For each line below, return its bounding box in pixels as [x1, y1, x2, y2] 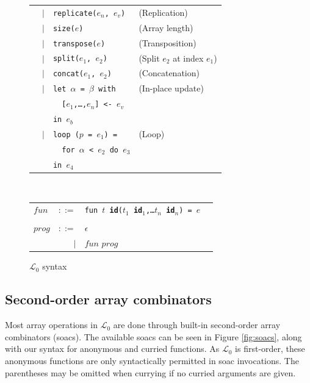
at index [173, 51, 204, 64]
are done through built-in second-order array [113, 318, 281, 331]
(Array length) [139, 21, 193, 34]
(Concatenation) [139, 66, 200, 79]
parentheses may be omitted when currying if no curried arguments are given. [5, 366, 296, 379]
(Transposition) [139, 36, 196, 49]
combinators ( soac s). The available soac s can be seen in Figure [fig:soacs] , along [5, 330, 302, 343]
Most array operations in [5, 318, 98, 331]
